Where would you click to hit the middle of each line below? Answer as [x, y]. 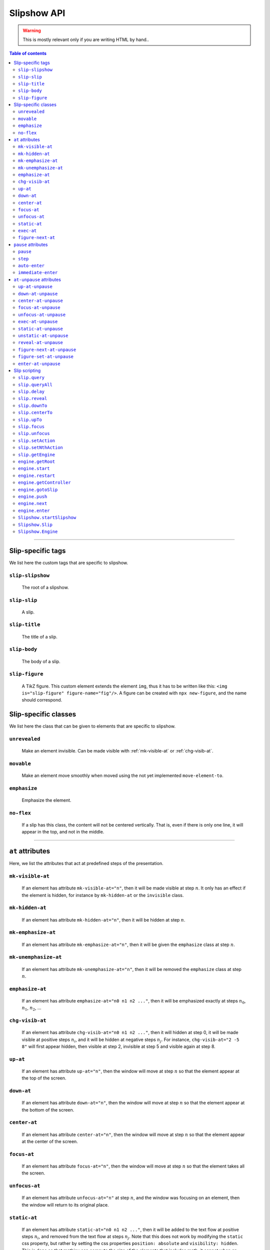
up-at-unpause [35, 287]
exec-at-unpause [38, 322]
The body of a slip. [41, 661]
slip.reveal [33, 398]
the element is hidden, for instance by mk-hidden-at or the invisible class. [103, 895]
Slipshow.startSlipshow [47, 518]
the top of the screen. [44, 1078]
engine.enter [34, 510]
